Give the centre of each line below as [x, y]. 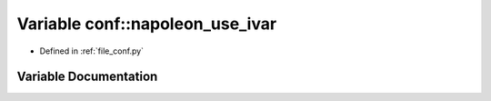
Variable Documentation [87, 77]
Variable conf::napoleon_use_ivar [147, 24]
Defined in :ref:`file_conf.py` [92, 51]
